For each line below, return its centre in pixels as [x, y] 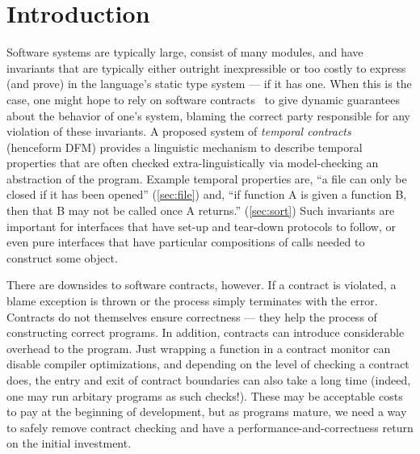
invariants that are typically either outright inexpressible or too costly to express [206, 67]
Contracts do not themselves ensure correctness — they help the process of [192, 316]
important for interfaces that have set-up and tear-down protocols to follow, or [201, 226]
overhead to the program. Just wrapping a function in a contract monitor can [199, 348]
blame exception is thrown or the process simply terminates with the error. [192, 301]
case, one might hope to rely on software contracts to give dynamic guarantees [203, 99]
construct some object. [62, 257]
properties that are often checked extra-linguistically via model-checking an [193, 163]
